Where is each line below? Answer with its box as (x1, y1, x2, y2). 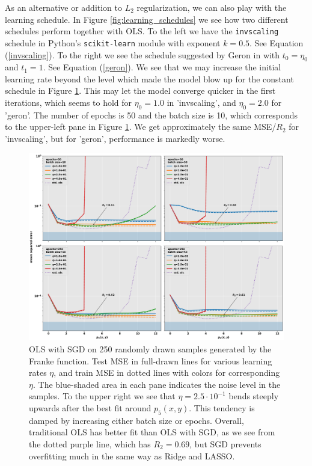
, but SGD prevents (189, 437, 262, 450)
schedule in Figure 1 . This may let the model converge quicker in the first (5, 84, 276, 97)
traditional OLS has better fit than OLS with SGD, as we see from (29, 426, 275, 438)
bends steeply (228, 390, 279, 402)
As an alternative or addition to (5, 1, 123, 13)
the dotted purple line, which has (29, 437, 151, 450)
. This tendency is (189, 402, 255, 414)
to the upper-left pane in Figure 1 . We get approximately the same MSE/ (5, 120, 277, 133)
